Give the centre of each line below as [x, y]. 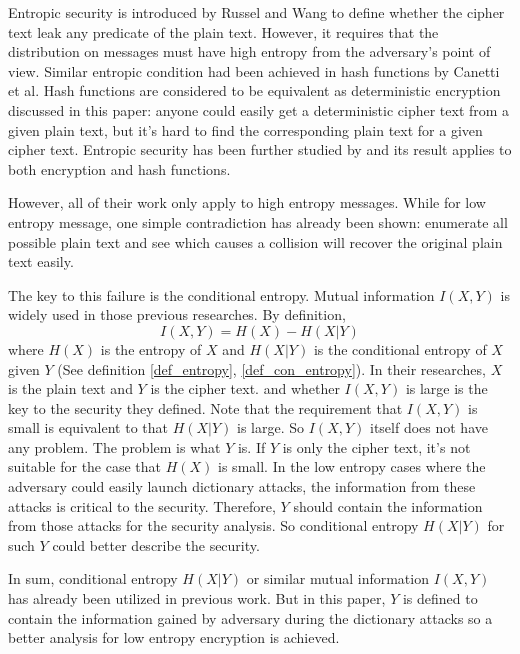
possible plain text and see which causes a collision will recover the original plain [255, 241]
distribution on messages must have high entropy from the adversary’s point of [249, 51]
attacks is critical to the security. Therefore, [142, 505]
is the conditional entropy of [400, 348]
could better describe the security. [156, 544]
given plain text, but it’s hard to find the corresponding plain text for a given [245, 129]
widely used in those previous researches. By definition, [177, 314]
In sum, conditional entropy [93, 578]
